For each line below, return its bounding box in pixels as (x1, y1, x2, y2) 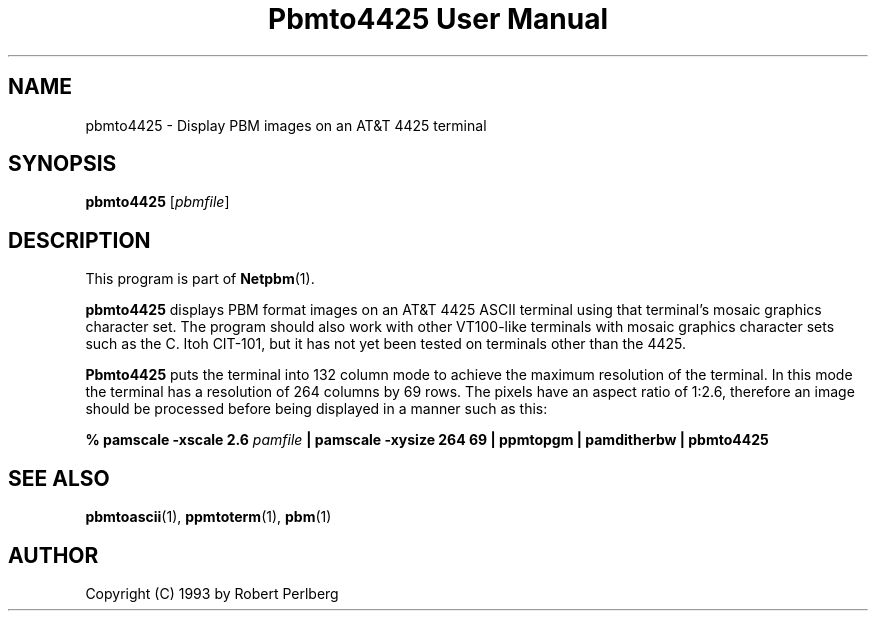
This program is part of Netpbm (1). (85, 270, 315, 288)
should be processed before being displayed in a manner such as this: (85, 400, 548, 418)
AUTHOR (8, 542, 99, 568)
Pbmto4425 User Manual (268, 2, 608, 36)
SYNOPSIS (8, 151, 117, 177)
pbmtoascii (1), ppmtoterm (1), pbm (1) (85, 508, 332, 526)
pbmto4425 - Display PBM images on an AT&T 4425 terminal (85, 116, 487, 134)
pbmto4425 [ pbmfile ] (85, 193, 230, 211)
